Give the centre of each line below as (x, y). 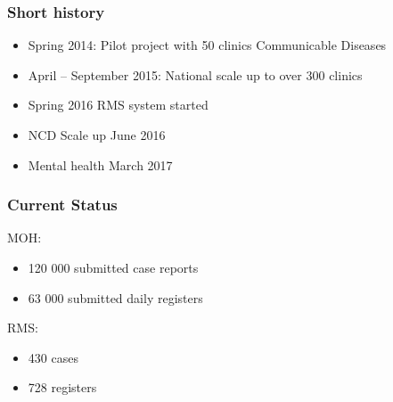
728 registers (62, 387)
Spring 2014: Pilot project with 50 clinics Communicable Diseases (207, 45)
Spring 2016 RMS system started (118, 105)
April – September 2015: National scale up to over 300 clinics (195, 74)
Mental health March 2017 (100, 164)
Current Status (62, 205)
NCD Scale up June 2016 (97, 135)
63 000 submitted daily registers (115, 297)
